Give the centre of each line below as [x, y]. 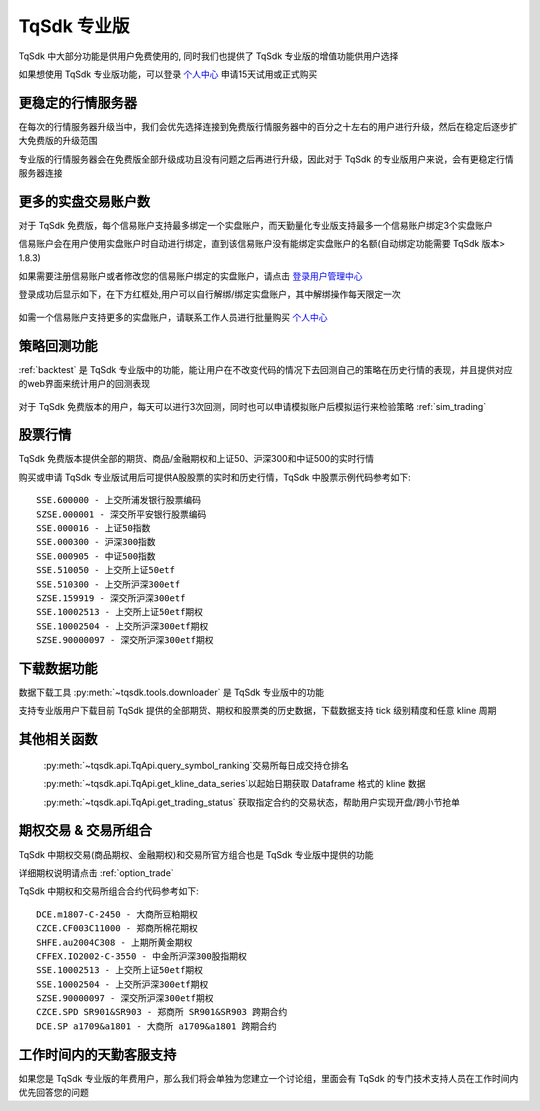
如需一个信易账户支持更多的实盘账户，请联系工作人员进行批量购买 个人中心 [173, 317]
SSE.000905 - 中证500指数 [96, 556]
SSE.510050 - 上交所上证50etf [105, 570]
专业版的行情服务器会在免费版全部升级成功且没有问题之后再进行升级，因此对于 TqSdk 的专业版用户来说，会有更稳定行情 [266, 159]
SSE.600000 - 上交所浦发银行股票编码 [119, 500]
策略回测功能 [58, 345]
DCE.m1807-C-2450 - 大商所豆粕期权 [117, 914]
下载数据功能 [58, 668]
